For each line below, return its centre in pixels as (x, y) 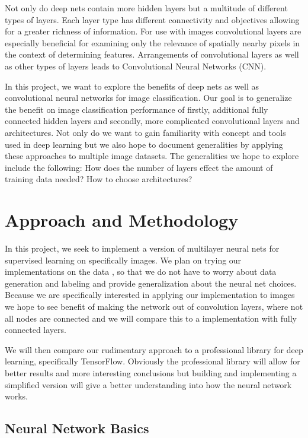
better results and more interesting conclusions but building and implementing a (151, 372)
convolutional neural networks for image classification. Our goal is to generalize (148, 98)
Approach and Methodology (122, 220)
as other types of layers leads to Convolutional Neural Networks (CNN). (136, 66)
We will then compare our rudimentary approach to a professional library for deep (154, 349)
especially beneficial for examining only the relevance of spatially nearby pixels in (153, 42)
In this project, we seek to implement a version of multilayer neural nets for (142, 248)
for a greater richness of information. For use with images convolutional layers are (153, 31)
